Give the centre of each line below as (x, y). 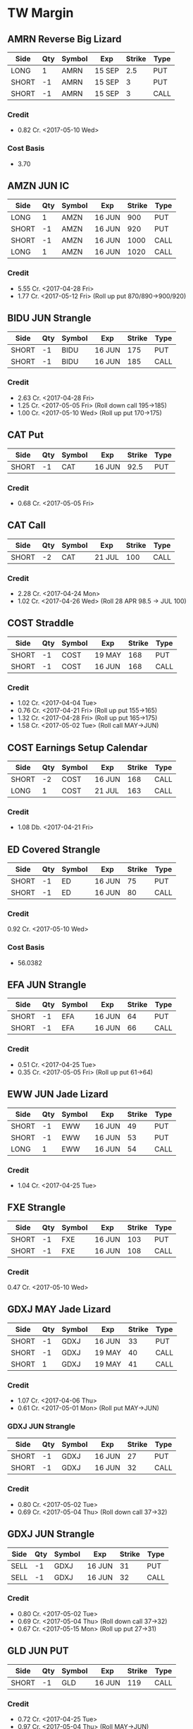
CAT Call (26, 526)
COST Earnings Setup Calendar (77, 748)
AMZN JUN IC (38, 186)
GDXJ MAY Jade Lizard (59, 1309)
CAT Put (26, 435)
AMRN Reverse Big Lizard (64, 39)
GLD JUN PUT (38, 1651)
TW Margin (41, 13)
